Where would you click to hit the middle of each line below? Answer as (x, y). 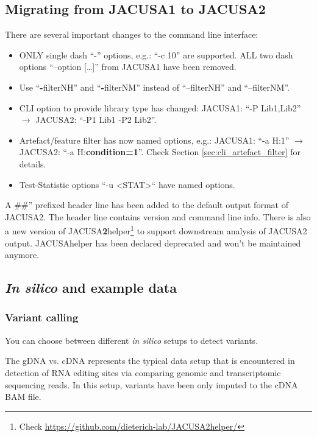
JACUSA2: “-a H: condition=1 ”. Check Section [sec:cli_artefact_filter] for (160, 152)
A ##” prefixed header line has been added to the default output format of (147, 205)
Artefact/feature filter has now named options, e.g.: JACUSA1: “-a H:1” (154, 140)
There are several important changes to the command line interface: (132, 34)
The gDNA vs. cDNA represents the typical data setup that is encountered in (150, 361)
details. (33, 163)
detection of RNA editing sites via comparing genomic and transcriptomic (143, 372)
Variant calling (42, 317)
